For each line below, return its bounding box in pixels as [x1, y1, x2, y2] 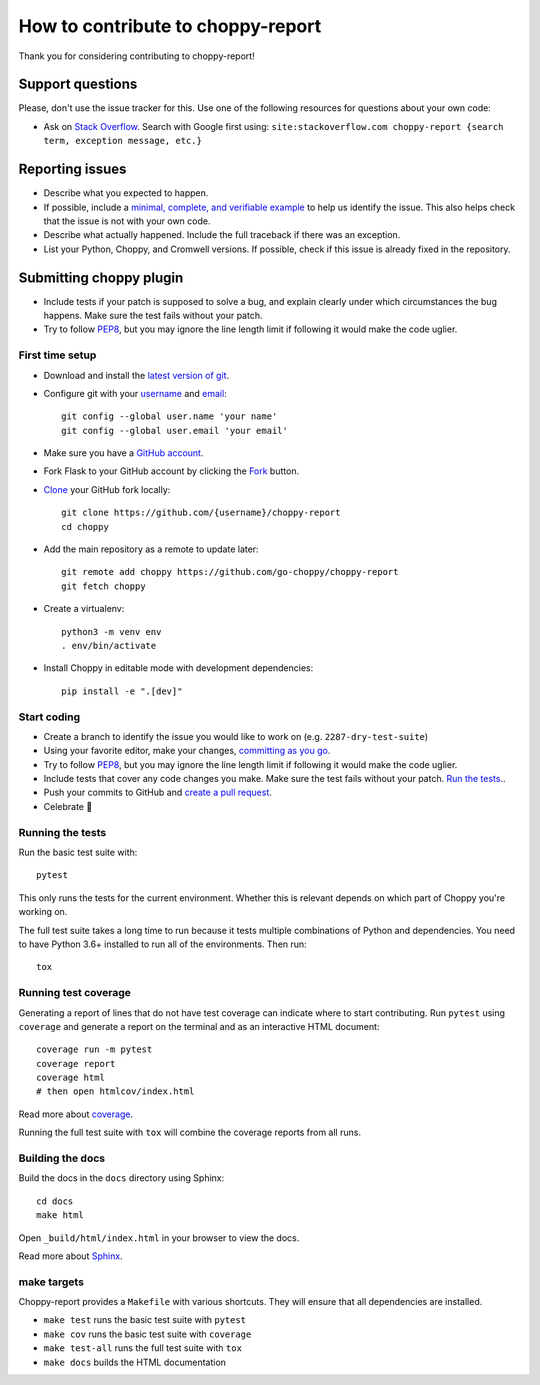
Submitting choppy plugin [18, 269, 184, 286]
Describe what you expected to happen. [43, 187, 209, 199]
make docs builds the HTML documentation [43, 1356, 227, 1368]
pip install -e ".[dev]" [61, 685, 183, 697]
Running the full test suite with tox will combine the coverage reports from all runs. [18, 1126, 362, 1139]
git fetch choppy [61, 580, 146, 592]
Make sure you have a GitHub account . [43, 447, 204, 459]
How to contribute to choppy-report [18, 15, 322, 37]
